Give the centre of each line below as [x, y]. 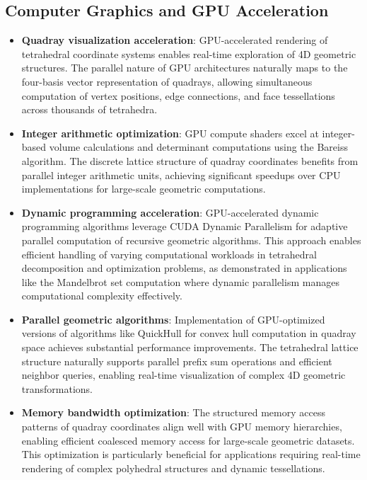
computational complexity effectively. [102, 296]
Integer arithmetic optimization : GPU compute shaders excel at [170, 133]
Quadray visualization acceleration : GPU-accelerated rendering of [175, 40]
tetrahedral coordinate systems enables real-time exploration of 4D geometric [189, 53]
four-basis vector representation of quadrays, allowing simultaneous [167, 81]
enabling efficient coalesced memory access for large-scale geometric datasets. [188, 440]
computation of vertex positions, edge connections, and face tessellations [178, 95]
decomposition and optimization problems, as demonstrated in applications [184, 268]
